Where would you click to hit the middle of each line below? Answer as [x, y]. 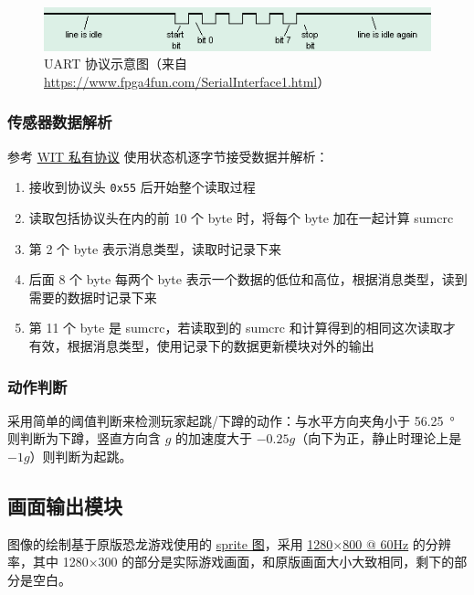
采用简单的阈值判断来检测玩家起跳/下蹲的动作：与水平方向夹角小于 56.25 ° [231, 420]
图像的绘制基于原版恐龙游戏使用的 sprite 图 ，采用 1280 [170, 543]
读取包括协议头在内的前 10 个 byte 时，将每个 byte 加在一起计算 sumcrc [241, 218]
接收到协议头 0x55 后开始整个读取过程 [142, 187]
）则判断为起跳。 [81, 456]
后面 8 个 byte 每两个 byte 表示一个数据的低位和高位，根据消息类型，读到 [248, 279]
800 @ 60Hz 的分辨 [397, 543]
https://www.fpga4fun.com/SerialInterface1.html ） [187, 81]
